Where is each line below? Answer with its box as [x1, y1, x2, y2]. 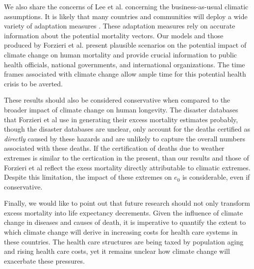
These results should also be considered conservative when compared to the [4, 95, 230, 105]
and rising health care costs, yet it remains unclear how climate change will [4, 246, 230, 256]
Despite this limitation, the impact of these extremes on [4, 172, 172, 182]
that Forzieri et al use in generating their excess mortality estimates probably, [4, 114, 238, 124]
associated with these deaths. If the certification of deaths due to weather [4, 143, 225, 153]
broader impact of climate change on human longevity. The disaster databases [4, 104, 238, 114]
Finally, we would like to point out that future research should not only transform [4, 198, 250, 208]
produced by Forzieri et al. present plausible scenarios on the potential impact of [4, 40, 247, 50]
